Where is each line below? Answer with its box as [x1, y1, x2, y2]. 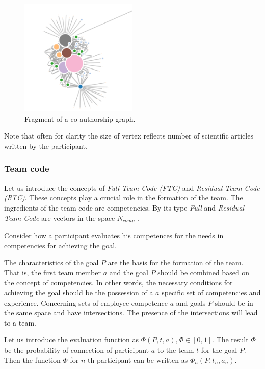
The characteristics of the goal [4, 257, 99, 268]
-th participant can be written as [85, 354, 188, 365]
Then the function [4, 354, 61, 365]
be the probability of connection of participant [4, 344, 149, 355]
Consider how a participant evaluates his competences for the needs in [4, 230, 224, 241]
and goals [176, 297, 206, 308]
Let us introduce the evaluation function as [4, 334, 139, 345]
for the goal [201, 344, 237, 355]
